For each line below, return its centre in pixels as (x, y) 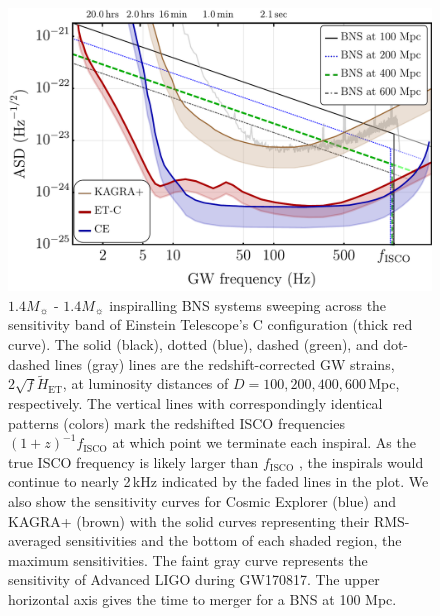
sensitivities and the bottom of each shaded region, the (233, 540)
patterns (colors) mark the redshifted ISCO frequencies (176, 422)
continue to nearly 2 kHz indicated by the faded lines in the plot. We (218, 481)
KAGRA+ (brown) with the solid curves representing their (189, 520)
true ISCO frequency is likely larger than (133, 461)
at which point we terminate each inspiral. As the (264, 442)
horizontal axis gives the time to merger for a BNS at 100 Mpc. (202, 598)
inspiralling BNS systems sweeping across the (248, 304)
